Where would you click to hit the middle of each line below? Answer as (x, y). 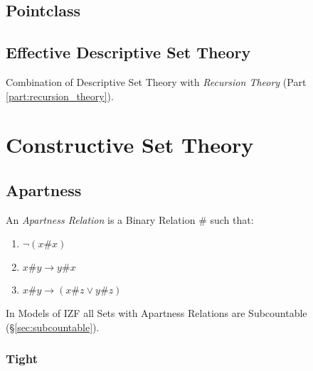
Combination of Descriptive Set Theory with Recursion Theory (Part (156, 81)
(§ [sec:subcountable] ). (53, 327)
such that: (232, 219)
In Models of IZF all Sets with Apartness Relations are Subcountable (156, 313)
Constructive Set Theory (130, 145)
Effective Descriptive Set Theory (128, 52)
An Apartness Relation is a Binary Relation (101, 219)
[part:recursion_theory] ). (60, 96)
